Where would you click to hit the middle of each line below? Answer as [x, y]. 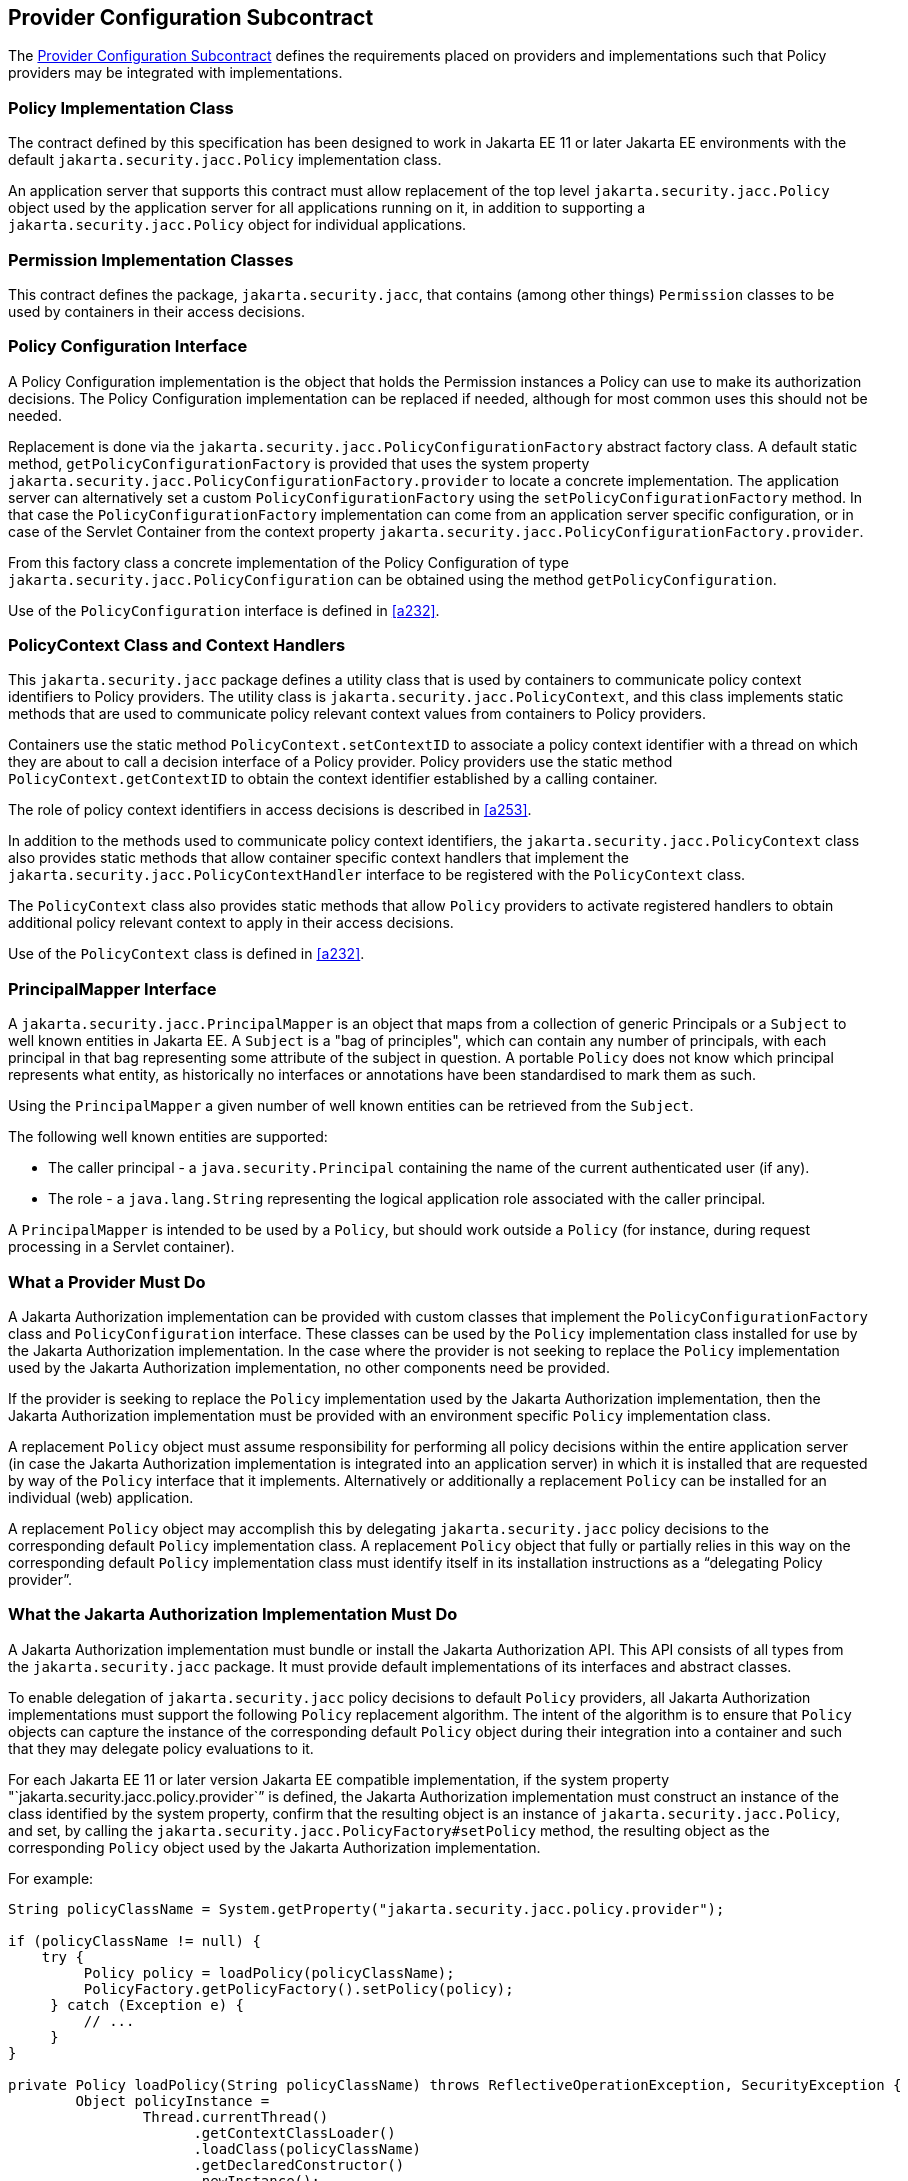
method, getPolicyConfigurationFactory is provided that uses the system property [299, 463]
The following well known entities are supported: [168, 1137]
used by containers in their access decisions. [156, 311]
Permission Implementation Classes [151, 259]
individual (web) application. [101, 1497]
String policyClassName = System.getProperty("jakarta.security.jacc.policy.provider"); [366, 1908]
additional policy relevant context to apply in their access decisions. [231, 923]
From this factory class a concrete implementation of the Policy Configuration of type [288, 562]
